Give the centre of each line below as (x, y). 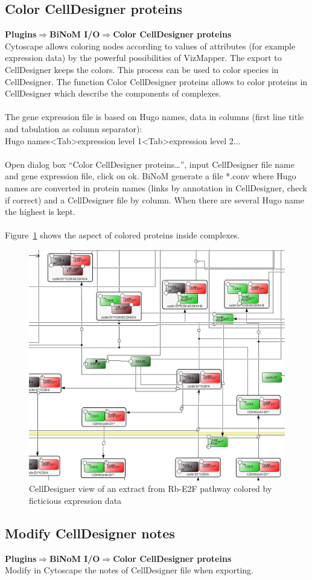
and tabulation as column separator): (74, 128)
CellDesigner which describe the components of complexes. (113, 93)
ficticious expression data (75, 500)
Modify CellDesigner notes (90, 533)
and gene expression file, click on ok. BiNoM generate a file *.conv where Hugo (151, 176)
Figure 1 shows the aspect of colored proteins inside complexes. (123, 235)
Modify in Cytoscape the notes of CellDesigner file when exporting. (129, 570)
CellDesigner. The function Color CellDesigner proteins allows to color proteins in (156, 81)
